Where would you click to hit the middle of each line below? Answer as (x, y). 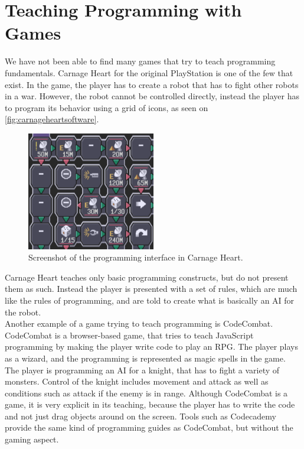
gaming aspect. (32, 439)
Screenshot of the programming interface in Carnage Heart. (136, 257)
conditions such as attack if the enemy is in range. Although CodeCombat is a (146, 393)
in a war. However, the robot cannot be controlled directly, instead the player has (152, 96)
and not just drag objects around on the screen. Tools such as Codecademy (140, 416)
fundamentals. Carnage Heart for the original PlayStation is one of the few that (149, 72)
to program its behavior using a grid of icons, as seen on (107, 107)
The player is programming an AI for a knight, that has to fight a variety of (142, 370)
